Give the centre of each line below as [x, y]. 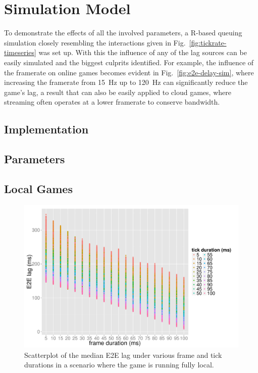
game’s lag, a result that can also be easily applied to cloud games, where [118, 92]
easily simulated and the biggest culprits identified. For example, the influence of [129, 62]
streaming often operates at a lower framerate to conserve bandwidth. [112, 102]
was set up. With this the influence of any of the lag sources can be [143, 52]
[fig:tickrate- [208, 42]
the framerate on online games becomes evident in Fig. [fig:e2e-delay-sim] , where [129, 72]
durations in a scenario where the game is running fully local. [119, 365]
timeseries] [20, 52]
